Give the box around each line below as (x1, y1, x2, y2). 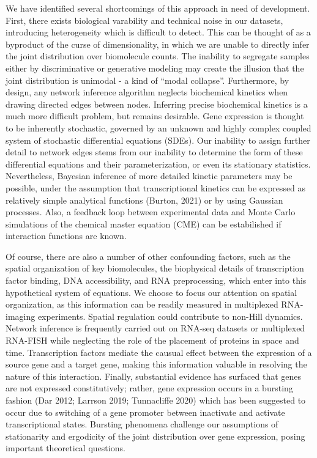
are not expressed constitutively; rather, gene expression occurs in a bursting (6, 382, 293, 394)
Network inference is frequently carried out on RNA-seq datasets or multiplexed (6, 322, 305, 334)
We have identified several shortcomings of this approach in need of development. (6, 2, 310, 14)
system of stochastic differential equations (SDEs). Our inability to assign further (6, 133, 310, 146)
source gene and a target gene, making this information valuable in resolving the (6, 358, 307, 371)
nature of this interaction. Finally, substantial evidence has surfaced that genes (6, 369, 302, 382)
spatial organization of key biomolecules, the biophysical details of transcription (6, 262, 304, 275)
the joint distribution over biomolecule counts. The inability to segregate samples (6, 50, 310, 62)
